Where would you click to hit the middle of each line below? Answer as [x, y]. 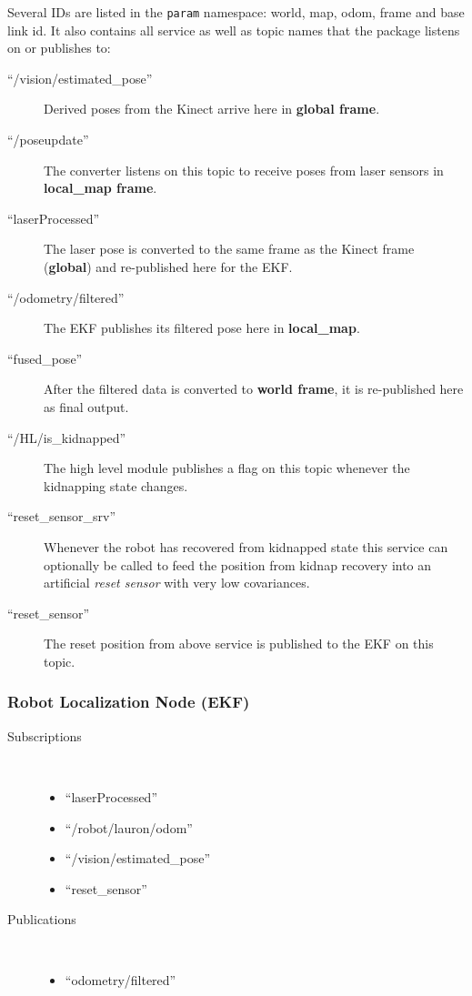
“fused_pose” [45, 358]
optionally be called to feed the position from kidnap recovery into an [238, 564]
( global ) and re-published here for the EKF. [168, 267]
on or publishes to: [59, 48]
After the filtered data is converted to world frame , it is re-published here [254, 389]
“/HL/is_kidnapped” [67, 437]
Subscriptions [45, 735]
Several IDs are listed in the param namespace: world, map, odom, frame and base [236, 12]
